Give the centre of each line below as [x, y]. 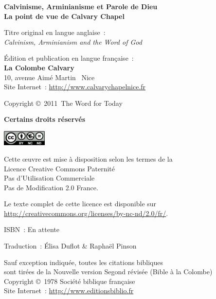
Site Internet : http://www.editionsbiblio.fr [69, 291]
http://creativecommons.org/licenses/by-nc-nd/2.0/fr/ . [86, 213]
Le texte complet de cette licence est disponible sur [80, 204]
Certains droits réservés [45, 119]
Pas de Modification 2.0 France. [51, 187]
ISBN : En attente [32, 229]
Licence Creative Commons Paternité [60, 168]
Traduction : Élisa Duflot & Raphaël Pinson [70, 246]
